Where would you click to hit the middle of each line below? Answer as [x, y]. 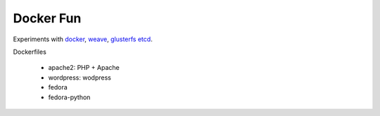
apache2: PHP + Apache [84, 68]
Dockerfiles [30, 52]
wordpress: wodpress [80, 78]
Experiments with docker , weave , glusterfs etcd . [83, 39]
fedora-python [69, 97]
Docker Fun [47, 18]
